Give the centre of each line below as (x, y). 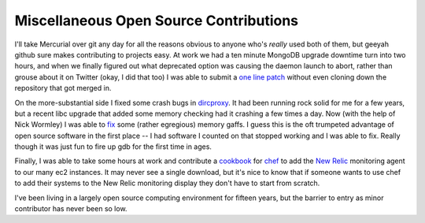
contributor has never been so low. (71, 209)
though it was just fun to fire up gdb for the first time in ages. (113, 147)
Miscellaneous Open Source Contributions (157, 20)
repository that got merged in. (63, 88)
